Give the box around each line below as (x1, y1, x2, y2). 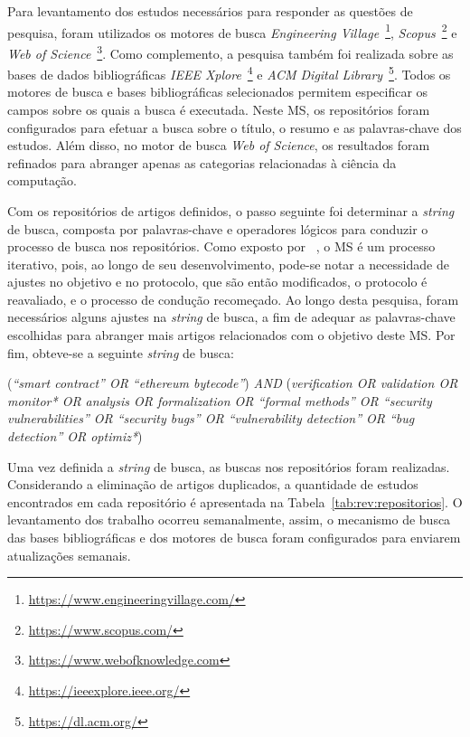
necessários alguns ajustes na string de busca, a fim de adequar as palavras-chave (7, 307, 456, 326)
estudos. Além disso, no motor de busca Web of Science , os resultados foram (7, 136, 430, 155)
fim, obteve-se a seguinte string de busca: (7, 343, 234, 362)
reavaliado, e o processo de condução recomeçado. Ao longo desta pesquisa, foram (7, 289, 459, 308)
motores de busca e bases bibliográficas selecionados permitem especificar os (7, 82, 428, 101)
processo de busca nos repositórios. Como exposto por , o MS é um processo (7, 237, 436, 256)
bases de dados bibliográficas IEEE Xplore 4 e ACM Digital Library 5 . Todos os (7, 62, 451, 83)
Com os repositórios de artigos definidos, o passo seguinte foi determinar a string (7, 201, 455, 220)
